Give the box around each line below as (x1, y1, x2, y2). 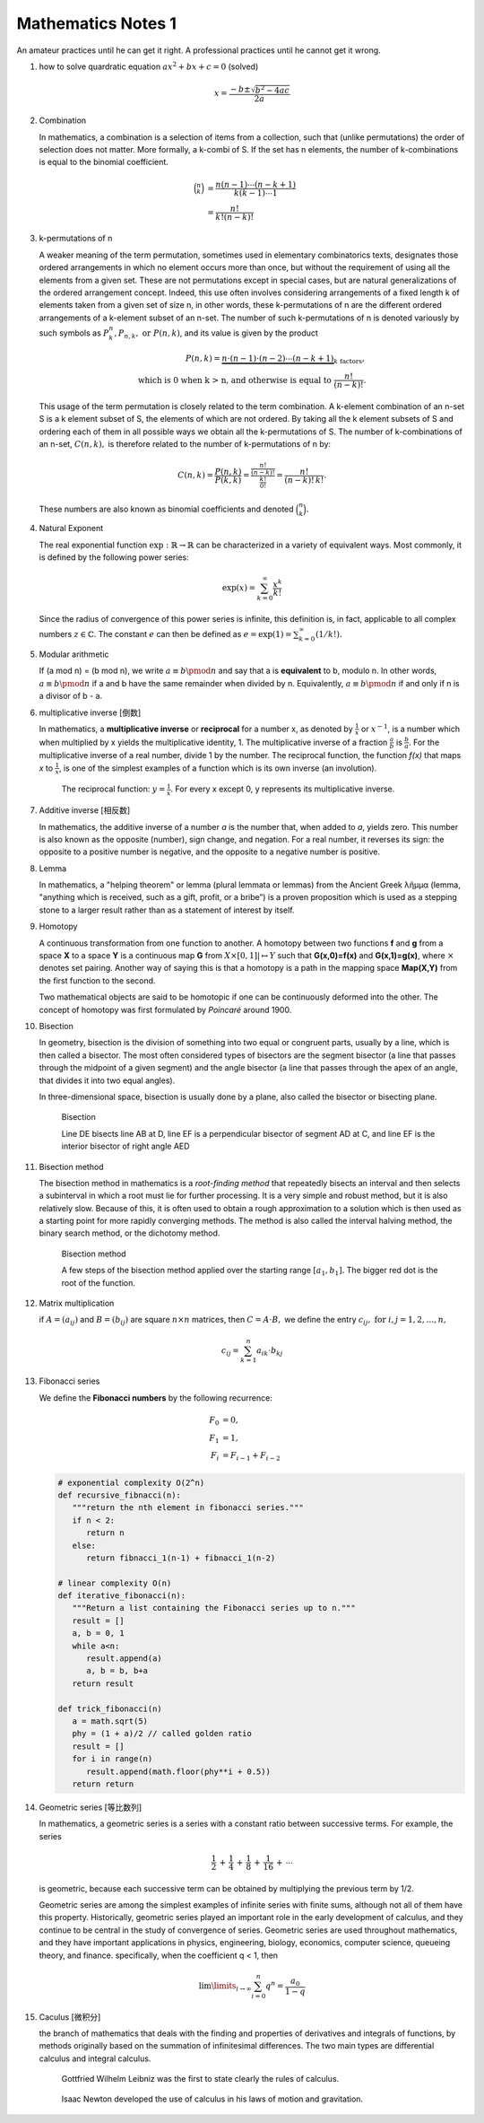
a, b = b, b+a (86, 1665, 148, 1676)
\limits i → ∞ (211, 1980, 252, 1993)
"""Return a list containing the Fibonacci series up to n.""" (72, 1603, 356, 1613)
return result (72, 1678, 134, 1689)
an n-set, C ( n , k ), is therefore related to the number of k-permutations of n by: (39, 439, 332, 450)
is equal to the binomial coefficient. (39, 157, 169, 168)
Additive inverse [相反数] (39, 805, 131, 816)
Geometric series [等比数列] (39, 1802, 143, 1813)
